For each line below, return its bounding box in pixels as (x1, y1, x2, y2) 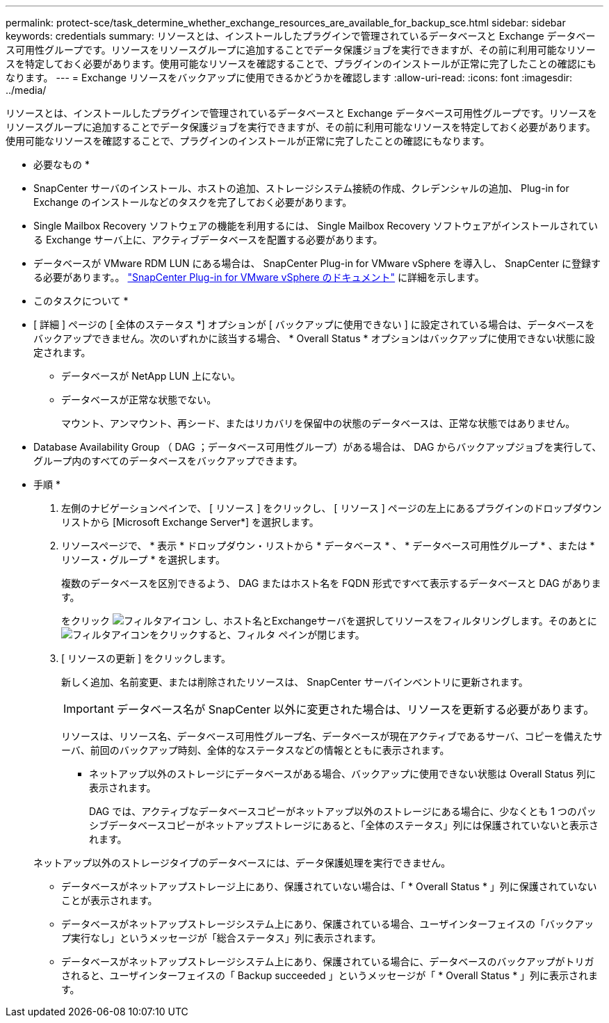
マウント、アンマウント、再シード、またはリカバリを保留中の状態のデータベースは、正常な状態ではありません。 (61, 417, 576, 429)
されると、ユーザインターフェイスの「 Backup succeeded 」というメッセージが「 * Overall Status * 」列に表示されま (61, 969, 599, 981)
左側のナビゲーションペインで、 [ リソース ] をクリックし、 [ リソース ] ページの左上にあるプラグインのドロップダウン (61, 502, 602, 514)
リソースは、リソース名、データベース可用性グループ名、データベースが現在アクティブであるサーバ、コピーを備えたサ (61, 730, 603, 742)
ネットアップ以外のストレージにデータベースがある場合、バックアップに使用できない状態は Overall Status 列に (89, 768, 596, 780)
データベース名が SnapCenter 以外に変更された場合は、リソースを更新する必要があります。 (116, 702, 595, 716)
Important (63, 702, 114, 716)
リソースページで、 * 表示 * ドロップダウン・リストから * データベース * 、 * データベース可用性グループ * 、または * (61, 540, 595, 551)
